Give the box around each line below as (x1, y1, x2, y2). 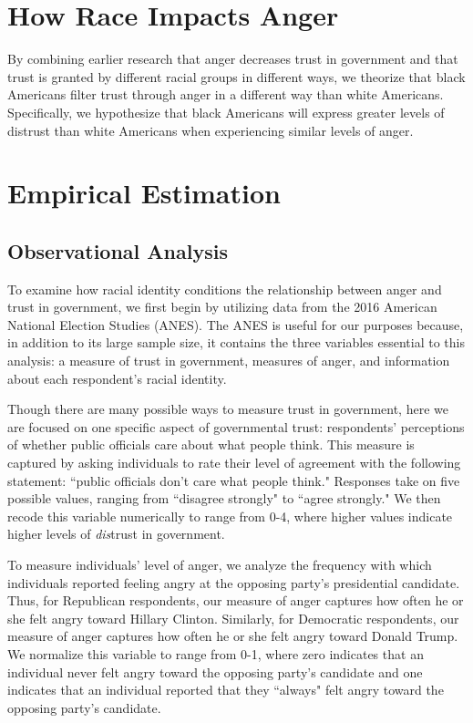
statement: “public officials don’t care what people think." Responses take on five (7, 470, 460, 490)
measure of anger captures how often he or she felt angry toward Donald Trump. (7, 626, 458, 646)
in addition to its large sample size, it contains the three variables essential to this (7, 333, 465, 352)
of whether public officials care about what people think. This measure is (7, 435, 415, 454)
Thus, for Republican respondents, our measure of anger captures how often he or (7, 591, 464, 610)
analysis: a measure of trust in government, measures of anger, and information (7, 351, 450, 370)
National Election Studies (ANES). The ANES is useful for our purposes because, (7, 315, 464, 334)
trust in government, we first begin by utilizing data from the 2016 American (7, 297, 437, 316)
